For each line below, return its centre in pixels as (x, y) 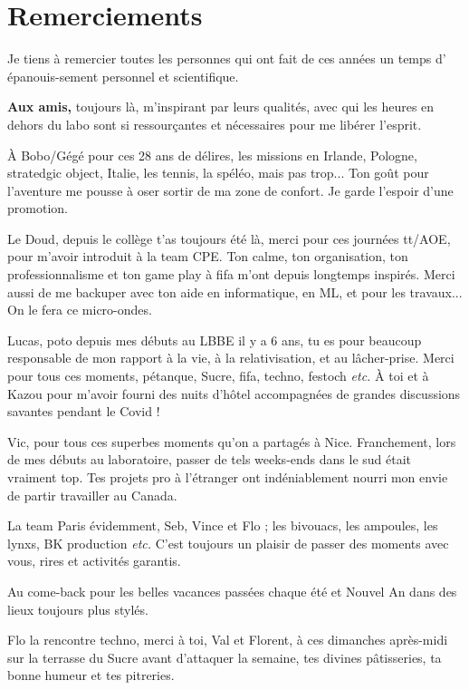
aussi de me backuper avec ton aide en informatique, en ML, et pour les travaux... (235, 292)
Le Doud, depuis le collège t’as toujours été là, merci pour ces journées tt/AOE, (229, 238)
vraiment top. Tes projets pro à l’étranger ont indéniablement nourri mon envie (228, 477)
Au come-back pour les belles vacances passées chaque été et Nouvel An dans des (232, 591)
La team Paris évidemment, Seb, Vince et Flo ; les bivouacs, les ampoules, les (223, 525)
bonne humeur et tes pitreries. (91, 675)
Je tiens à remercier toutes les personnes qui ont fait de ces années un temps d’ (227, 58)
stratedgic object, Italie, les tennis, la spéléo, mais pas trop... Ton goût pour (218, 173)
